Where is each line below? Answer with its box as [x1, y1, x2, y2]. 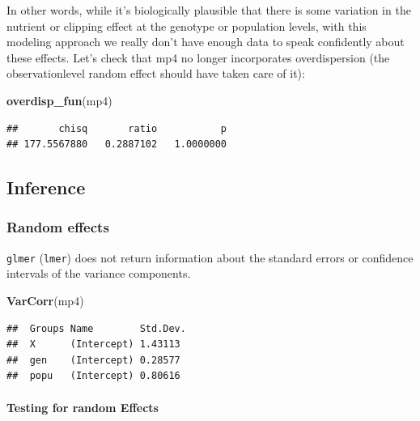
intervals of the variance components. [6, 265, 191, 282]
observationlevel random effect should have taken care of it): [6, 65, 305, 82]
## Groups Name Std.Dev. [6, 322, 186, 334]
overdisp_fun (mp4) [6, 91, 112, 108]
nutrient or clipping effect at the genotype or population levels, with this [6, 17, 367, 34]
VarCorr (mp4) [6, 292, 84, 308]
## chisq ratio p [6, 122, 227, 134]
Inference [6, 175, 86, 200]
